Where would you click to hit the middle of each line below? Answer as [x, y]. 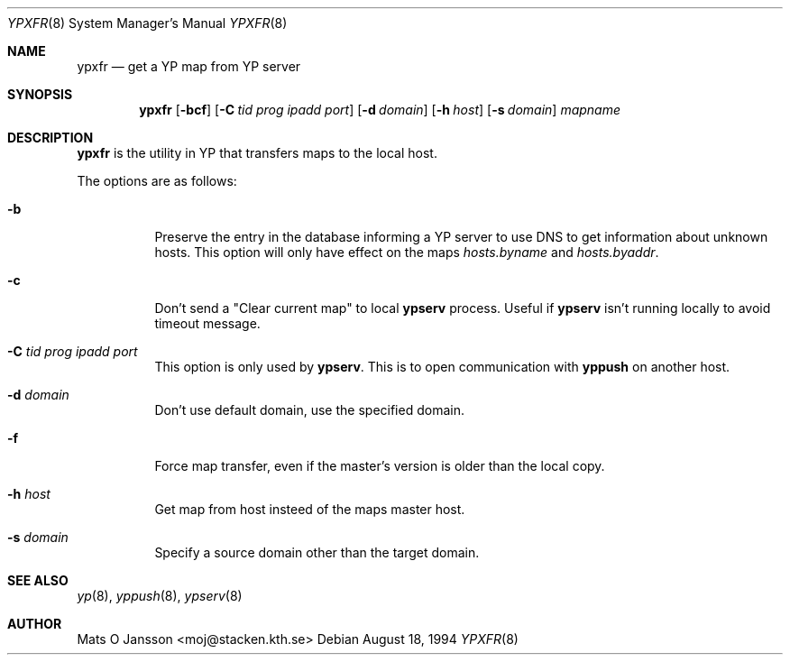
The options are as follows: [157, 181]
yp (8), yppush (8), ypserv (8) [160, 596]
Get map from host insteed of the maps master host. [310, 509]
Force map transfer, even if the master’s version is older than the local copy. [380, 466]
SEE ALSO [38, 580]
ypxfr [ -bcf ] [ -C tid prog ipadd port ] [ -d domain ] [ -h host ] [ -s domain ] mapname [380, 110]
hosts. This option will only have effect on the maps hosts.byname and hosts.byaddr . [407, 252]
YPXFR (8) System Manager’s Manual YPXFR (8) [147, 23]
